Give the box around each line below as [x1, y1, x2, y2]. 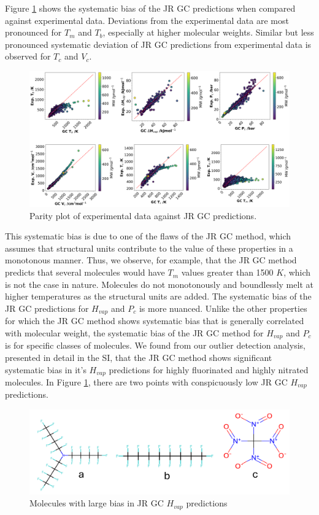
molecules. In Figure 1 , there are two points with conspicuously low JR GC [5, 375, 288, 388]
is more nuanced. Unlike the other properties [139, 301, 307, 314]
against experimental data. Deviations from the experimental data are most [5, 14, 289, 26]
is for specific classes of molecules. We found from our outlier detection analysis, [5, 339, 306, 352]
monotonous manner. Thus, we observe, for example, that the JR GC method [5, 254, 297, 266]
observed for [5, 50, 51, 63]
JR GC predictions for [5, 301, 89, 314]
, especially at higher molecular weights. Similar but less [102, 26, 314, 39]
